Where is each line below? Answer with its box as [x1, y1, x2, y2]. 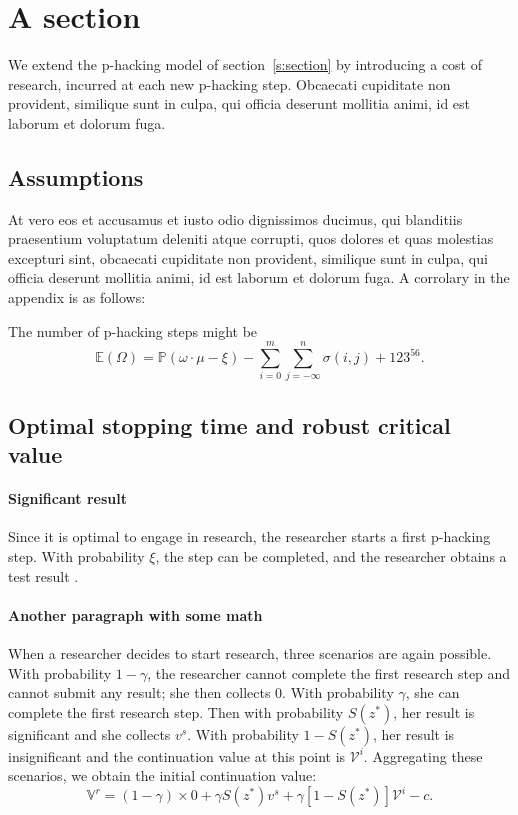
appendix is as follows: [8, 287, 146, 308]
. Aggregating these [363, 745, 483, 766]
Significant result [8, 488, 127, 509]
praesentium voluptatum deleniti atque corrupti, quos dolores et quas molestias [8, 228, 494, 249]
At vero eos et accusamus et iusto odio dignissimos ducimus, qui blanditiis [8, 208, 463, 229]
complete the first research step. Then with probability [8, 701, 344, 722]
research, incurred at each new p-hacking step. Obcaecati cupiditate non [8, 73, 451, 94]
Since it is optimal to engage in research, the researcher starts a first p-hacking [8, 526, 491, 547]
